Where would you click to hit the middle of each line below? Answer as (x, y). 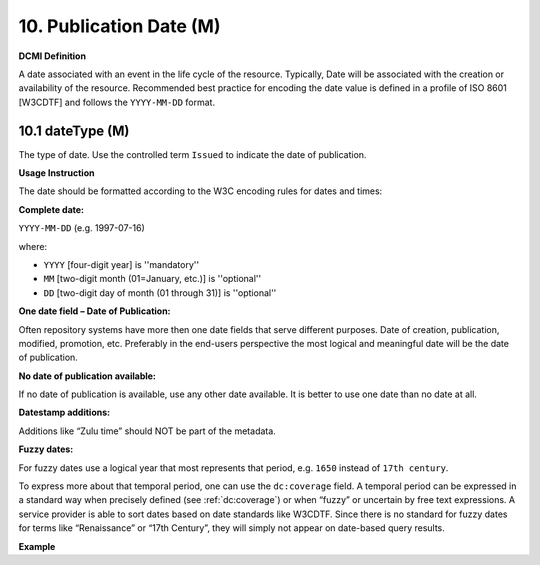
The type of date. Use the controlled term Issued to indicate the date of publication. (192, 154)
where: (33, 246)
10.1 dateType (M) (74, 130)
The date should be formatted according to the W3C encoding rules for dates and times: (200, 191)
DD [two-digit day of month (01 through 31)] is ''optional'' (160, 292)
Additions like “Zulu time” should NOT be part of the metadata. (147, 431)
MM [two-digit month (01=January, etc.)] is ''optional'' (152, 279)
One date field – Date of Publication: (94, 311)
